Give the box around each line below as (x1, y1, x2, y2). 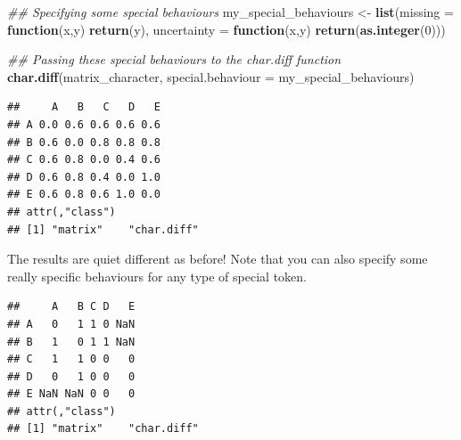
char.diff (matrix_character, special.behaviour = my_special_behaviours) (7, 67, 415, 86)
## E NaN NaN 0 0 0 (7, 387, 136, 401)
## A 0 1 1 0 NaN (7, 317, 136, 330)
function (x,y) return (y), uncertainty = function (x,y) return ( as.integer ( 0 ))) (7, 20, 446, 38)
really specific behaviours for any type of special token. (7, 266, 307, 285)
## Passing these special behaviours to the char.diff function (7, 50, 342, 69)
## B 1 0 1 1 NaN (7, 335, 136, 348)
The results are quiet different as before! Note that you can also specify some (7, 249, 428, 268)
